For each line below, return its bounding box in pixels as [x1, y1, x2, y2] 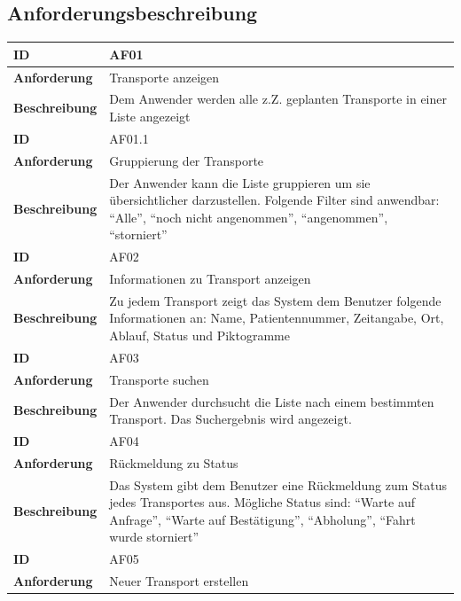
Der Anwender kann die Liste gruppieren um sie [109, 173, 371, 191]
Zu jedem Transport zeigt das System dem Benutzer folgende [109, 291, 441, 309]
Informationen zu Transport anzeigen [109, 269, 311, 287]
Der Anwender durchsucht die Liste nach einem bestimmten [109, 392, 434, 410]
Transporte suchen [109, 370, 209, 388]
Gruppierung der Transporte [109, 151, 264, 169]
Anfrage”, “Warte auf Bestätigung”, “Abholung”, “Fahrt [109, 510, 416, 528]
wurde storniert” [109, 527, 199, 546]
